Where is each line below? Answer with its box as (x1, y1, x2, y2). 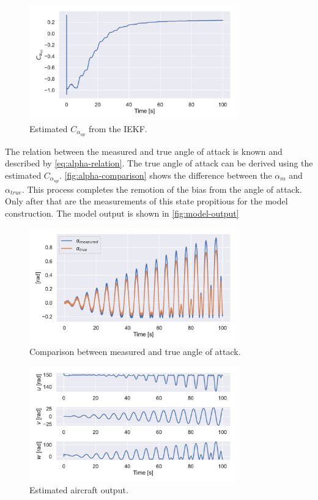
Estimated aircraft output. (29, 483, 128, 496)
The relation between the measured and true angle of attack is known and (5, 144, 283, 157)
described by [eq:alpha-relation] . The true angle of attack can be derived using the (5, 157, 313, 170)
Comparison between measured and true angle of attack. (29, 345, 241, 358)
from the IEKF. (89, 122, 147, 135)
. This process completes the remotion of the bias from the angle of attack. (21, 182, 302, 195)
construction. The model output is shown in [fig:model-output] (5, 206, 239, 219)
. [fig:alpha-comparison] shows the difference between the (59, 168, 272, 181)
